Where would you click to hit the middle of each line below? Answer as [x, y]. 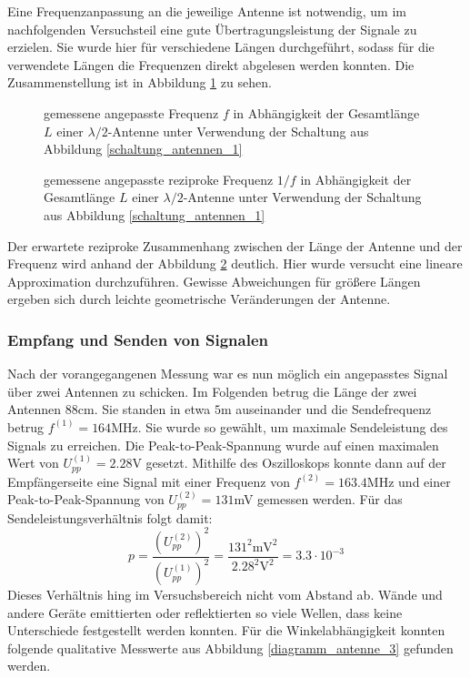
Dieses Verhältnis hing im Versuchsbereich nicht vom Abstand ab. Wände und [225, 595]
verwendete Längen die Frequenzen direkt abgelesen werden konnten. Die [211, 64]
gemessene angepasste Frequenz [131, 112]
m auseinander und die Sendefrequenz [326, 409]
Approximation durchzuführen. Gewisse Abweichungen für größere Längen [214, 281]
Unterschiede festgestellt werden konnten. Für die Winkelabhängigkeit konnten [226, 630]
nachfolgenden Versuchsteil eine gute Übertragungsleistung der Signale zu [212, 29]
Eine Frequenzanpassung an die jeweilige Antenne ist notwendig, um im [207, 11]
